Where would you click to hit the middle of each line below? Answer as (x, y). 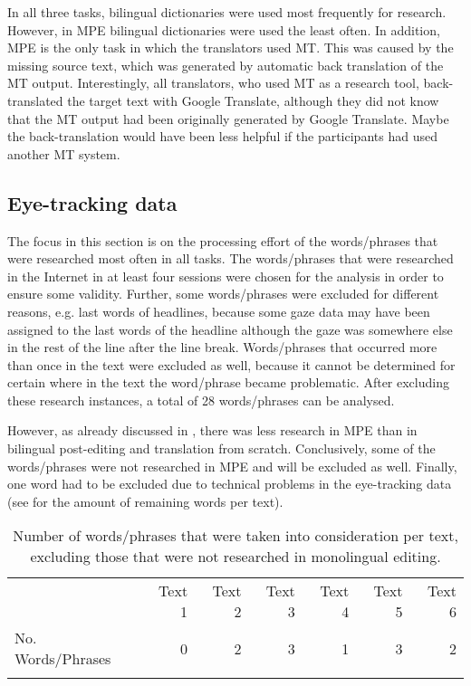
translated (35, 100)
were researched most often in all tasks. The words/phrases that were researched (231, 258)
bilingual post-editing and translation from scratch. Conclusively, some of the (221, 448)
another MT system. (64, 153)
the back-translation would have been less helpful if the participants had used (222, 136)
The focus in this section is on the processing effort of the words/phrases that (223, 240)
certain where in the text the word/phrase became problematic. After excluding (228, 382)
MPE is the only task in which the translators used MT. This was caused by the (231, 48)
